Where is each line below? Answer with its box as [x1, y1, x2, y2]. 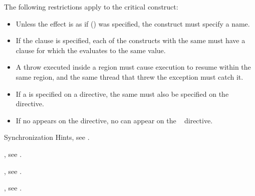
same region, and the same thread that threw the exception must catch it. [16, 71, 243, 82]
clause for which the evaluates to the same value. [16, 45, 166, 55]
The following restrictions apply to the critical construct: [4, 2, 178, 12]
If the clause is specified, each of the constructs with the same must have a [16, 35, 245, 46]
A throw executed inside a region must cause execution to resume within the [16, 62, 251, 72]
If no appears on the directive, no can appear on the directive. [16, 115, 213, 125]
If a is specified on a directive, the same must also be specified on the [16, 88, 229, 99]
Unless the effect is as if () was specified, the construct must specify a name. [16, 18, 250, 29]
